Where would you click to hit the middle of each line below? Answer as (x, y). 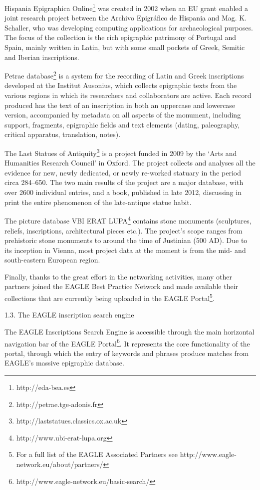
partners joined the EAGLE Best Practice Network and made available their (122, 286)
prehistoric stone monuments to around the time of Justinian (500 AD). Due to (126, 240)
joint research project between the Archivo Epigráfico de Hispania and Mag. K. (126, 18)
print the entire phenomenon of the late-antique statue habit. (98, 202)
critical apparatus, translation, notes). (63, 134)
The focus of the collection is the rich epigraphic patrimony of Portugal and (121, 37)
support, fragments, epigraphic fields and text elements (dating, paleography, (122, 124)
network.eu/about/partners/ (60, 464)
